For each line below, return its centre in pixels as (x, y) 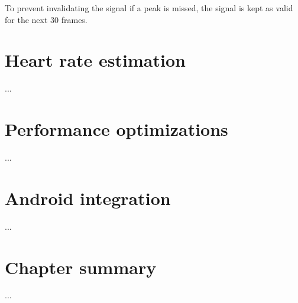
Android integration (88, 198)
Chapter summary (81, 267)
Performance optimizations (116, 129)
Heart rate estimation (95, 60)
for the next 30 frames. (46, 19)
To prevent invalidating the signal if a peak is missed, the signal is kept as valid (149, 8)
